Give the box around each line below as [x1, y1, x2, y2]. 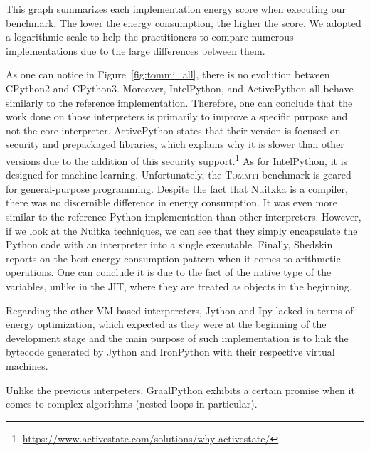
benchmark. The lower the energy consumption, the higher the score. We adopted [6, 15, 361, 30]
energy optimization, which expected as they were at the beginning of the [6, 317, 327, 331]
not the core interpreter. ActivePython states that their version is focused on [6, 122, 341, 137]
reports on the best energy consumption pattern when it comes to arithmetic [6, 250, 341, 265]
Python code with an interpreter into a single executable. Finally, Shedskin [6, 237, 333, 252]
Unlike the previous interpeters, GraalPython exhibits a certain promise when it [6, 382, 355, 397]
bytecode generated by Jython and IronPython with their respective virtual [6, 344, 335, 359]
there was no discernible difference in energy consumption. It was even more [6, 195, 337, 210]
